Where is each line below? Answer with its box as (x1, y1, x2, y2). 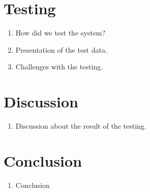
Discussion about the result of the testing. (15, 121, 146, 131)
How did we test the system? (15, 27, 106, 38)
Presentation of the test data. (15, 44, 107, 55)
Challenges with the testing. (15, 61, 103, 72)
